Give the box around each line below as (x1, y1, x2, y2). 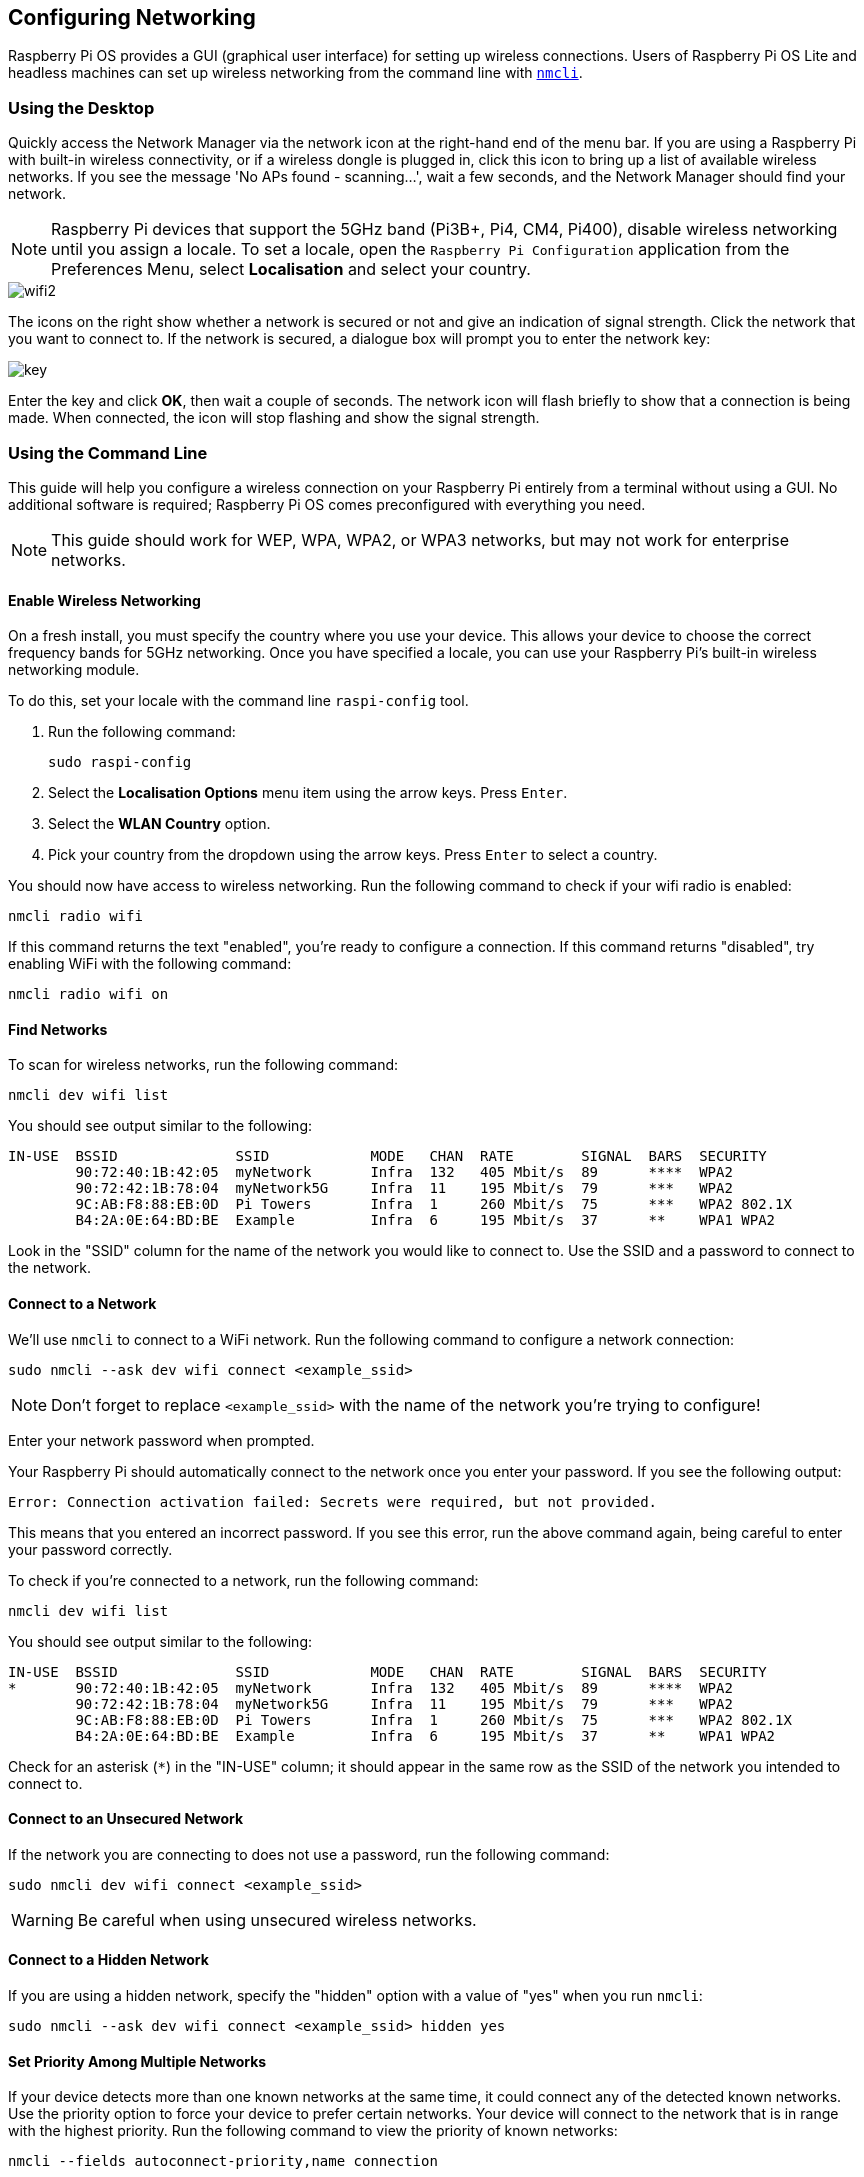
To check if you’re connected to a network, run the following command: (8, 1571, 479, 1589)
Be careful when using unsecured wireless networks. (77, 1909, 477, 1930)
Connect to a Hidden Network (8, 1951, 209, 1969)
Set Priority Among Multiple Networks (8, 2052, 267, 2070)
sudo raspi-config (48, 754, 192, 771)
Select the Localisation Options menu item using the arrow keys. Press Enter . (48, 784, 568, 802)
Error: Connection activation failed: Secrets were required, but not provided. (8, 1493, 658, 1510)
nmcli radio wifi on (8, 986, 169, 1003)
